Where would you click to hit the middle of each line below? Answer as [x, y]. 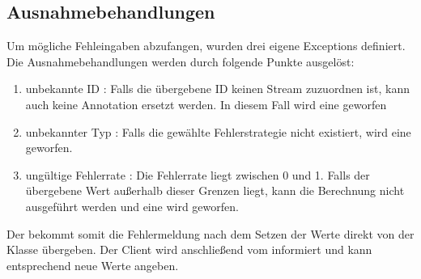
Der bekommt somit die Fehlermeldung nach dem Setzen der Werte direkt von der [210, 233]
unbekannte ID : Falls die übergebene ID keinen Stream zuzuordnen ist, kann [217, 89]
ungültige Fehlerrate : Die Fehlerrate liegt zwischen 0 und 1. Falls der [198, 174]
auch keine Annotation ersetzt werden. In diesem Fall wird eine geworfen [206, 104]
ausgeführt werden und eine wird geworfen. [132, 206]
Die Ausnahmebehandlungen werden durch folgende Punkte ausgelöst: [181, 61]
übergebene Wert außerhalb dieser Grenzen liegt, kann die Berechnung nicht [215, 190]
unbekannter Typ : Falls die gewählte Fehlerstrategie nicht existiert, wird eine [218, 131]
